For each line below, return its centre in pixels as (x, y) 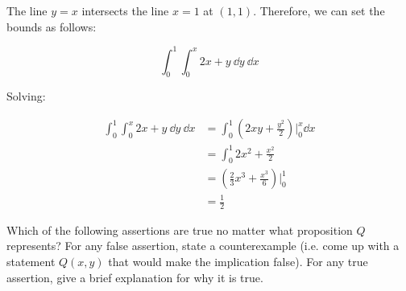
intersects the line (125, 10)
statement (31, 262)
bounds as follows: (52, 26)
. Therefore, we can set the (319, 10)
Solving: (26, 96)
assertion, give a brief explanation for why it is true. (135, 277)
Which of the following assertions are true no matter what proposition (180, 230)
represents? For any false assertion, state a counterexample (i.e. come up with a (203, 246)
